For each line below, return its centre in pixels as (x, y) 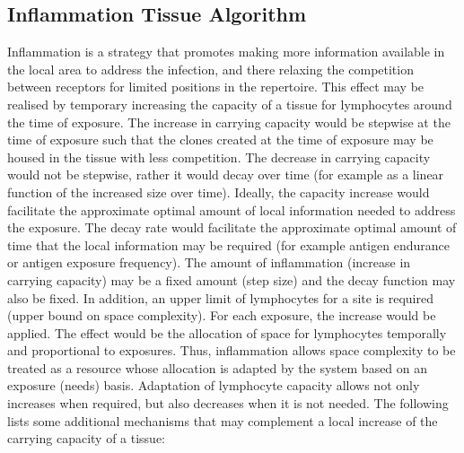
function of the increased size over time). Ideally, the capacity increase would (219, 192)
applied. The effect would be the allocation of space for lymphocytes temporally (227, 332)
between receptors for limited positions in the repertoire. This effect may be (216, 87)
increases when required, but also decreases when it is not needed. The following (228, 403)
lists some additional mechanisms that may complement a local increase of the (223, 420)
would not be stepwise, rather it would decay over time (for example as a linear (226, 174)
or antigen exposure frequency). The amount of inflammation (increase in (209, 262)
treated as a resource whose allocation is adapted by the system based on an (218, 367)
